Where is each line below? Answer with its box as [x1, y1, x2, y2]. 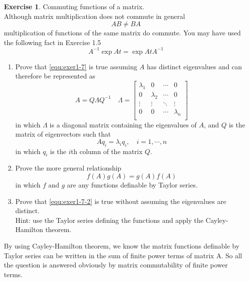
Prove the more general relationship [15, 163, 122, 173]
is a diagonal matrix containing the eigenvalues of [49, 119, 197, 129]
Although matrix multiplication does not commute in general [4, 11, 185, 21]
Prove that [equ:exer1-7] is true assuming [15, 61, 138, 71]
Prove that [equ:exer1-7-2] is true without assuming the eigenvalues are [15, 196, 226, 206]
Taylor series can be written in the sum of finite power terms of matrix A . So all [4, 250, 242, 260]
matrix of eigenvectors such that [15, 129, 111, 139]
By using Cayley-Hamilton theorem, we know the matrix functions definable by [4, 240, 240, 250]
